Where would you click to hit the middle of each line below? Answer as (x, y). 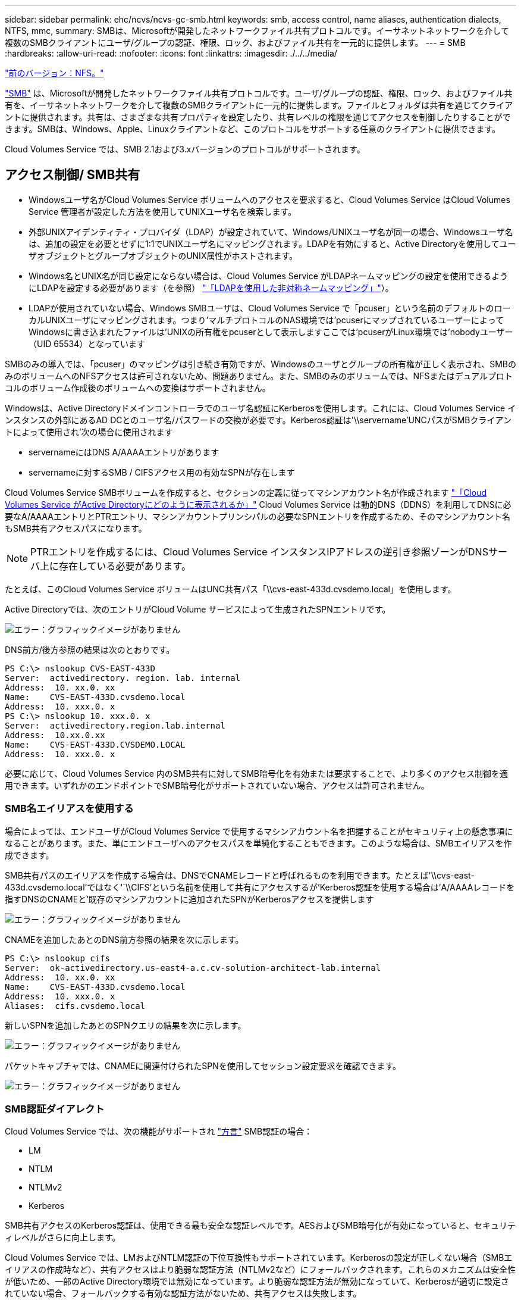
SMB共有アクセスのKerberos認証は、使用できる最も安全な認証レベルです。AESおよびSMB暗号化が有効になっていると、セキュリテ (260, 1226)
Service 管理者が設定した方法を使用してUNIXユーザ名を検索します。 (163, 211)
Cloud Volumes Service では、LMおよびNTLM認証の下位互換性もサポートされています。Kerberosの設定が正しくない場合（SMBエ (259, 1258)
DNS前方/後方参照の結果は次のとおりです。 (90, 649)
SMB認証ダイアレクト (55, 1109)
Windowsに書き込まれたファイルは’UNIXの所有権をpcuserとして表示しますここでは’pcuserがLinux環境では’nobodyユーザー (271, 332)
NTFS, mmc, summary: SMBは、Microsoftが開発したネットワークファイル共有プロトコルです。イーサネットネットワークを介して (257, 31)
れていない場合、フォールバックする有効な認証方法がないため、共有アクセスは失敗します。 (183, 1293)
